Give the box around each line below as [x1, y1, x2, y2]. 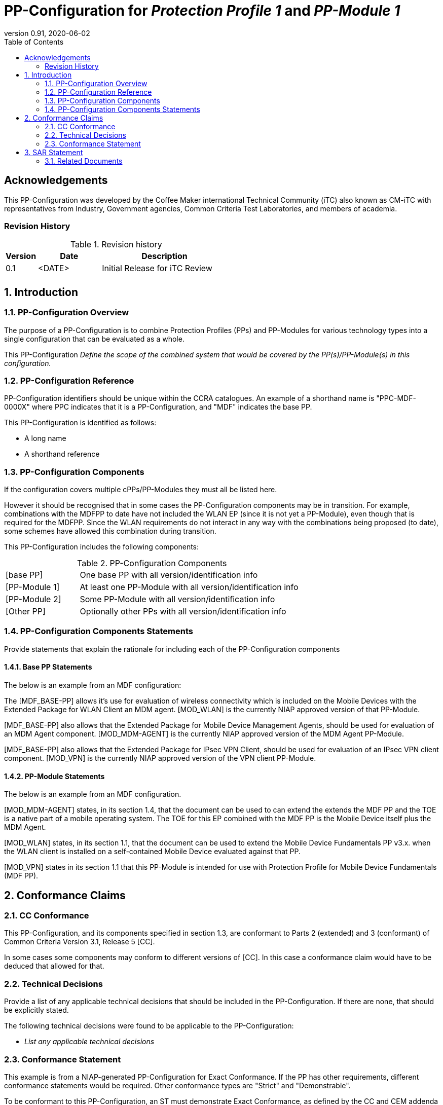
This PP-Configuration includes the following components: [4, 542, 199, 551]
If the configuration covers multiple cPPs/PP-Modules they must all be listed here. [4, 485, 277, 494]
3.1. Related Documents [45, 156, 123, 165]
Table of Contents [4, 37, 64, 46]
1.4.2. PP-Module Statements [4, 771, 105, 781]
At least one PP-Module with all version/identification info [80, 582, 299, 593]
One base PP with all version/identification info [80, 570, 258, 580]
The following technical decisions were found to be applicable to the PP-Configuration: [4, 1021, 294, 1030]
